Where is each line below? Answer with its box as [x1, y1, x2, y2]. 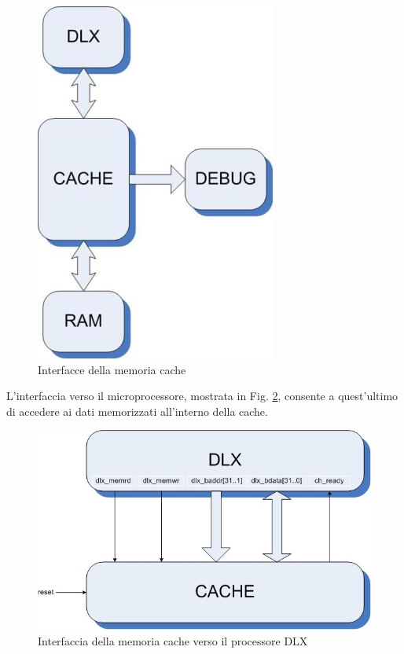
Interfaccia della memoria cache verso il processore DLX [38, 632, 308, 648]
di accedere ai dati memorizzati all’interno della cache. [6, 402, 268, 419]
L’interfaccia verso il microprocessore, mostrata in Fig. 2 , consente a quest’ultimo [6, 388, 398, 404]
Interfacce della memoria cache [38, 361, 186, 377]
